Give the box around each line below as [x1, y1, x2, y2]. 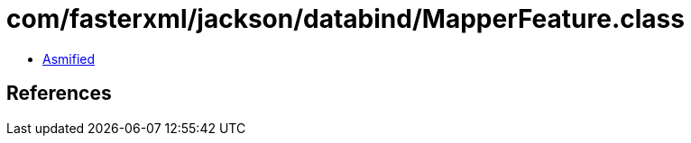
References [6, 82, 112, 105]
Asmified [42, 50, 96, 67]
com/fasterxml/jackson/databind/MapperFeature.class [6, 4, 685, 34]
